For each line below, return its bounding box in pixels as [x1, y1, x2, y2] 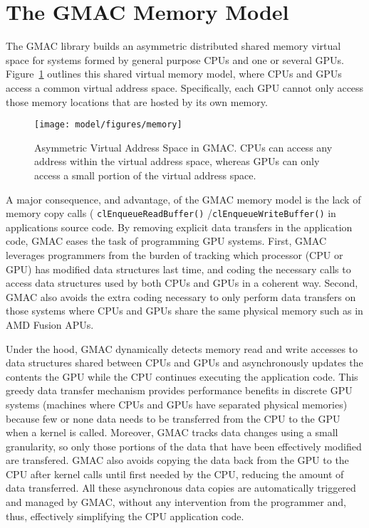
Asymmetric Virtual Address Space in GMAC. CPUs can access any [34, 139, 333, 154]
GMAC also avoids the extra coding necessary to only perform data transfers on [6, 289, 356, 304]
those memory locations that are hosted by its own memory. [6, 94, 268, 109]
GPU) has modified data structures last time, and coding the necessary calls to [6, 261, 351, 276]
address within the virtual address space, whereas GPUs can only [34, 154, 320, 169]
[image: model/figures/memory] [34, 120, 182, 130]
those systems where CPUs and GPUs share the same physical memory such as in [6, 303, 363, 318]
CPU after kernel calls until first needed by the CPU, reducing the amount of [6, 466, 344, 481]
